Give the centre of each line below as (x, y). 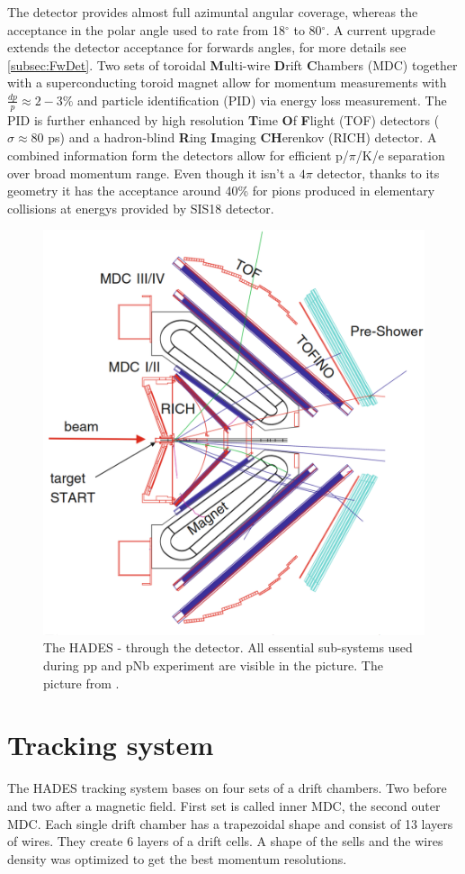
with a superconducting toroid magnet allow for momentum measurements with (227, 82)
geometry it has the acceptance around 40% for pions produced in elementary (221, 191)
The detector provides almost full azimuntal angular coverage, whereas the (213, 12)
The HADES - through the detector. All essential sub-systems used (228, 647)
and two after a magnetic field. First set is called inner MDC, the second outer (224, 805)
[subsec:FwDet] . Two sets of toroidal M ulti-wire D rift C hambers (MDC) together (232, 64)
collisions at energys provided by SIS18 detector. (141, 208)
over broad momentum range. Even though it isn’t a (152, 173)
